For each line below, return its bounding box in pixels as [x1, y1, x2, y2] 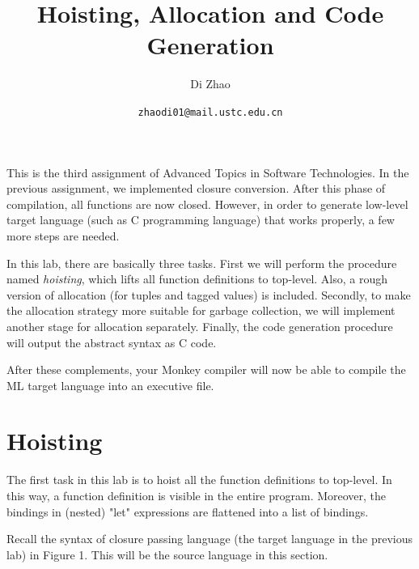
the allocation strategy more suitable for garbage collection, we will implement [6, 302, 396, 319]
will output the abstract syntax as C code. [6, 333, 217, 350]
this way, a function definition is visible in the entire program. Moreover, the [6, 487, 387, 503]
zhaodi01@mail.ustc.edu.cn [138, 106, 283, 118]
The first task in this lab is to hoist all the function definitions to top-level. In [6, 471, 392, 488]
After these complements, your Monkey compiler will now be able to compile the [6, 361, 406, 378]
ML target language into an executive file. [6, 376, 214, 393]
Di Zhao [190, 75, 231, 92]
